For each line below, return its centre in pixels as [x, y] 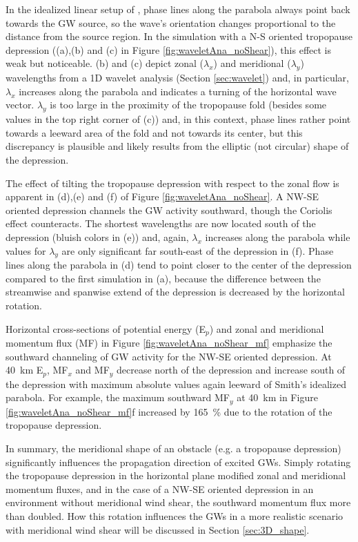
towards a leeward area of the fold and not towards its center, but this [154, 132]
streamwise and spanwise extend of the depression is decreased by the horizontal [175, 292]
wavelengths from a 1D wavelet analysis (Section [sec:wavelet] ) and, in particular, [177, 78]
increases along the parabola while [278, 236]
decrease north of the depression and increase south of [231, 370]
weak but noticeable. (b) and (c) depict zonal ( [105, 63]
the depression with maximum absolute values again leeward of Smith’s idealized [176, 384]
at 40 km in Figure [277, 397]
